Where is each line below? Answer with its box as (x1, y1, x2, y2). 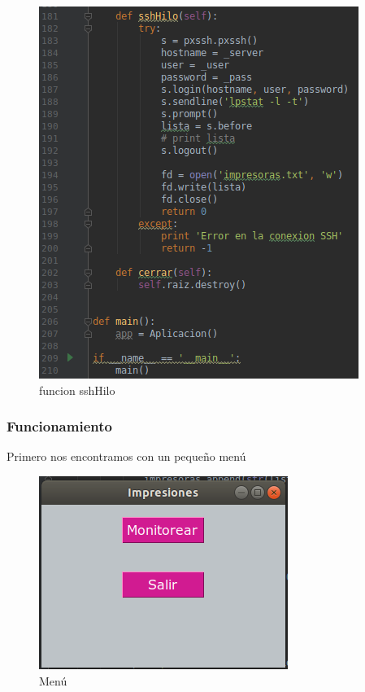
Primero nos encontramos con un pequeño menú (7, 448, 246, 465)
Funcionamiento (7, 416, 112, 436)
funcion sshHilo (39, 381, 115, 398)
